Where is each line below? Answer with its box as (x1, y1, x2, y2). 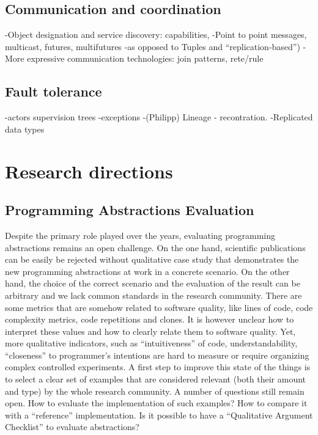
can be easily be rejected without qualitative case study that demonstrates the (5, 253, 299, 266)
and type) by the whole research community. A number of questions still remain (5, 384, 305, 397)
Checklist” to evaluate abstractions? (5, 420, 139, 433)
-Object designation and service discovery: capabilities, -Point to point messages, (5, 28, 307, 41)
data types (5, 122, 45, 135)
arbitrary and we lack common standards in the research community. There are (5, 288, 302, 301)
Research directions (5, 158, 173, 183)
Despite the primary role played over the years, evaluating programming (5, 228, 276, 241)
